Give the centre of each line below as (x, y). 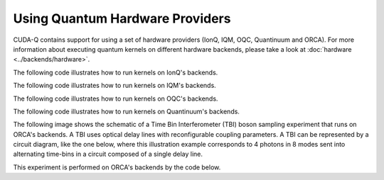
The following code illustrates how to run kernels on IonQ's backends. (116, 72)
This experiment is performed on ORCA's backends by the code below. (117, 167)
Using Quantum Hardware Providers (122, 18)
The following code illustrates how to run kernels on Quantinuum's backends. (126, 111)
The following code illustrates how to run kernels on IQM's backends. (114, 86)
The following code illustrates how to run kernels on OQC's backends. (116, 99)
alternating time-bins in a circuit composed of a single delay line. (108, 154)
